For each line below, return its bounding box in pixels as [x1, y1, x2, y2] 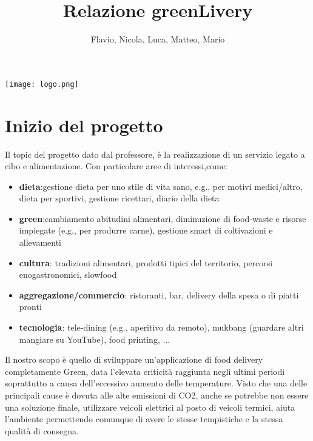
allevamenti [19, 236, 62, 249]
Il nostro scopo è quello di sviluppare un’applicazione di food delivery [5, 353, 263, 366]
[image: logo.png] [5, 79, 79, 89]
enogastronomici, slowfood [19, 268, 117, 281]
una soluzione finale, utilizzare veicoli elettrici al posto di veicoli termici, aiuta [5, 400, 295, 413]
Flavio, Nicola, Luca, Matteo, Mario [90, 33, 225, 45]
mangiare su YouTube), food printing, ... [19, 332, 170, 345]
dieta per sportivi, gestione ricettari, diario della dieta [19, 192, 220, 204]
